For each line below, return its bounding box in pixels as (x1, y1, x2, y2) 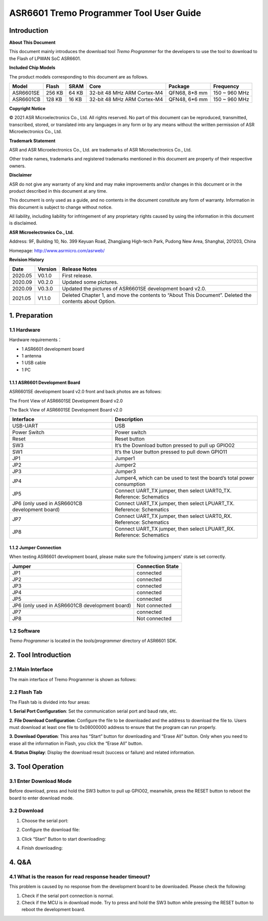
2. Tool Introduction (9, 651, 71, 659)
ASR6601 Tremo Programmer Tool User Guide (9, 7, 201, 18)
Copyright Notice (9, 106, 46, 112)
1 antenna (21, 353, 42, 358)
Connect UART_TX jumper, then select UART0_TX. (115, 487, 232, 494)
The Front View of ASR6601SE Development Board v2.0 (9, 398, 123, 404)
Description (115, 416, 143, 423)
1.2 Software (9, 628, 40, 635)
